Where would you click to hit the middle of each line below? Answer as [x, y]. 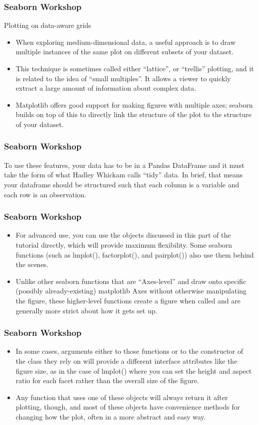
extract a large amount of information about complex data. [106, 88]
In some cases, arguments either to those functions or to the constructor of [129, 351]
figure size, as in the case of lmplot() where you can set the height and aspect [134, 370]
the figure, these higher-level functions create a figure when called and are [128, 300]
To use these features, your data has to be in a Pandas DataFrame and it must [124, 165]
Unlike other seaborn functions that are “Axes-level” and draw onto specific [131, 281]
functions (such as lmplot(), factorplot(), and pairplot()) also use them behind [135, 254]
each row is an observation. [45, 194]
